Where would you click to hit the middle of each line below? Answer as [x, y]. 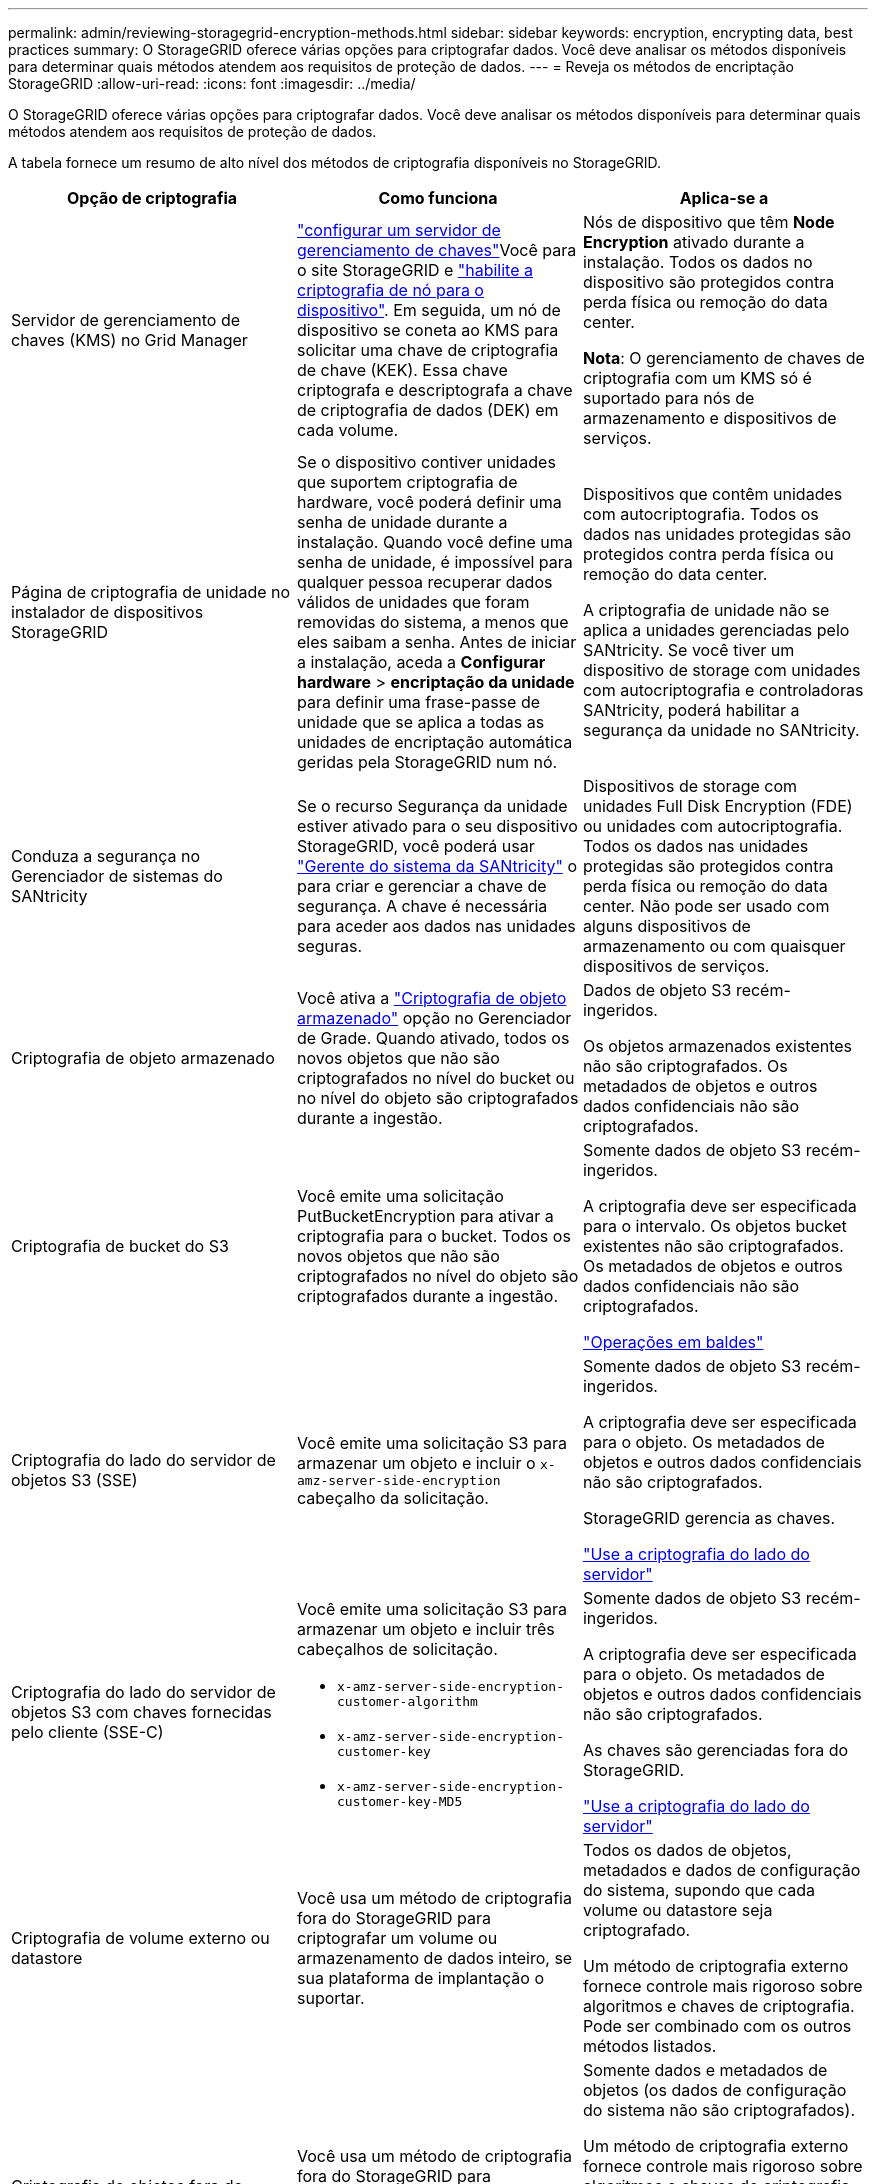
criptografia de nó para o [390, 290]
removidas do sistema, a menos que [432, 622]
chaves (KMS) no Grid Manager [129, 340]
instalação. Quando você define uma [434, 542]
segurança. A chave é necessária [422, 906]
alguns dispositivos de [666, 926]
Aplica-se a [724, 198]
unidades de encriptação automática [434, 742]
